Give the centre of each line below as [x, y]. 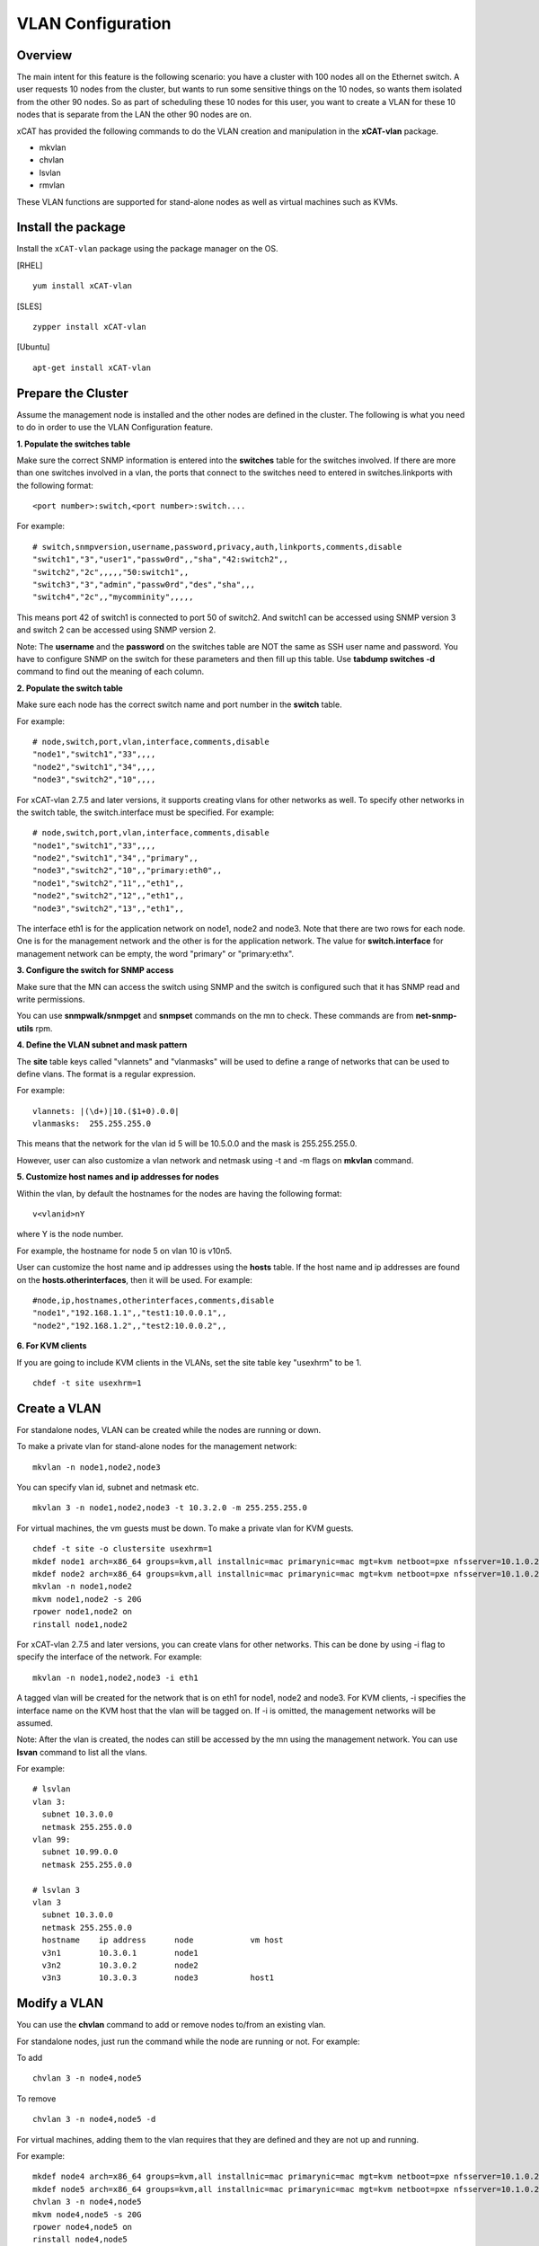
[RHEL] [30, 265]
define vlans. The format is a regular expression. [106, 1074]
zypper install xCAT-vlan [90, 327]
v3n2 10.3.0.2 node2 [120, 1965]
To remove [36, 2099]
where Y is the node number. [70, 1234]
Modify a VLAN [60, 2003]
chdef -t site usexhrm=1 [87, 1383]
